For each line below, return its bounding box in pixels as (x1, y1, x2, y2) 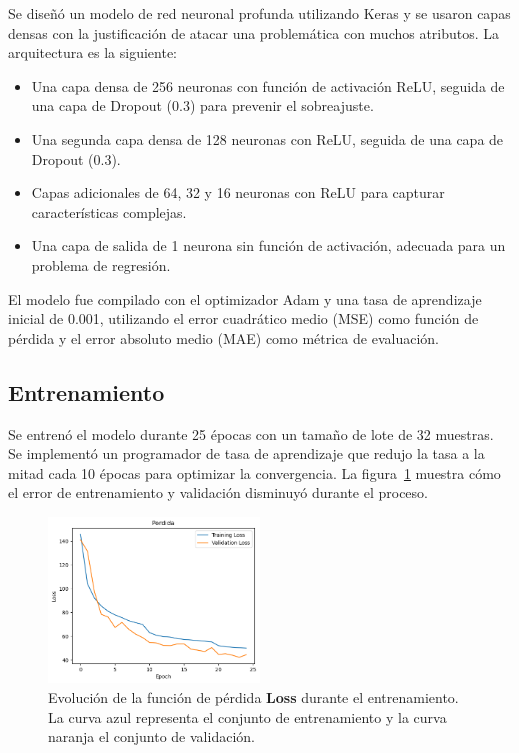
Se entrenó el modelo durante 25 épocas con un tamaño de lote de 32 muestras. (8, 423, 494, 444)
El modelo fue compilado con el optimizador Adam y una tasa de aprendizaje (8, 288, 482, 309)
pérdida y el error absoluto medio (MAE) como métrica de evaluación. (8, 327, 439, 348)
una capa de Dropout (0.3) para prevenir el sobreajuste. (31, 95, 374, 116)
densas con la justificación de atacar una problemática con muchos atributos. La (8, 22, 500, 43)
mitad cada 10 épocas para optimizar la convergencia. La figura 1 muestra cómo (8, 462, 501, 483)
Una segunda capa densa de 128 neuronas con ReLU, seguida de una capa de (31, 128, 504, 149)
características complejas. (31, 201, 187, 222)
